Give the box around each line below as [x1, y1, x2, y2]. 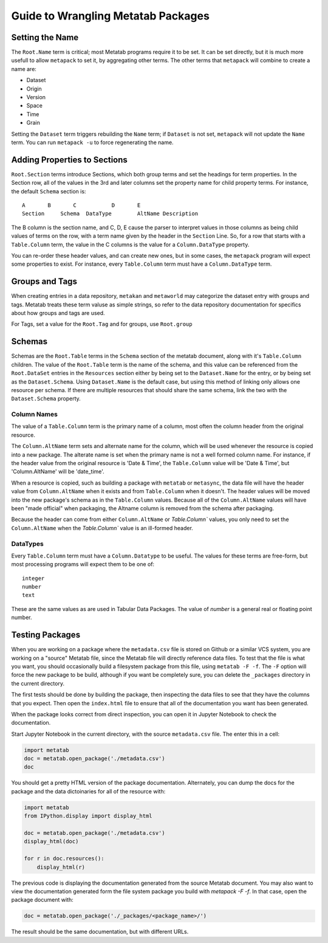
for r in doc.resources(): [24, 855, 104, 862]
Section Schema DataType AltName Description [22, 210, 199, 217]
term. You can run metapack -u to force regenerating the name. [11, 139, 174, 146]
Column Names [11, 410, 58, 419]
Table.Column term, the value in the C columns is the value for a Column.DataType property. [11, 241, 250, 248]
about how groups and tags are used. [11, 309, 106, 317]
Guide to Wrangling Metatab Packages [11, 9, 210, 22]
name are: [11, 65, 36, 72]
